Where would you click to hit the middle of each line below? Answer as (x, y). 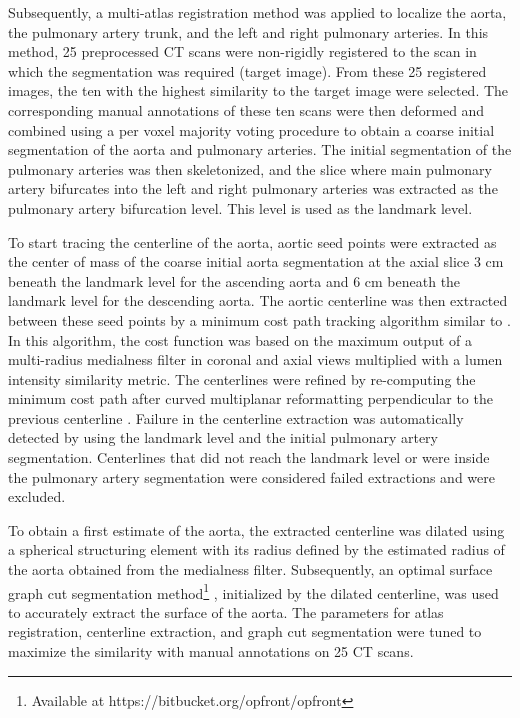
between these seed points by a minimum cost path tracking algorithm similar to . (259, 319)
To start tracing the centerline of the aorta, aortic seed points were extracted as (252, 241)
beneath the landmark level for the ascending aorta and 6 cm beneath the (234, 280)
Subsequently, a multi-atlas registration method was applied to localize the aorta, (257, 12)
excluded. (37, 496)
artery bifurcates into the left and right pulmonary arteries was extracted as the (253, 188)
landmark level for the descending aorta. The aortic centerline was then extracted (258, 300)
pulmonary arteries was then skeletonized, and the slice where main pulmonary (250, 168)
